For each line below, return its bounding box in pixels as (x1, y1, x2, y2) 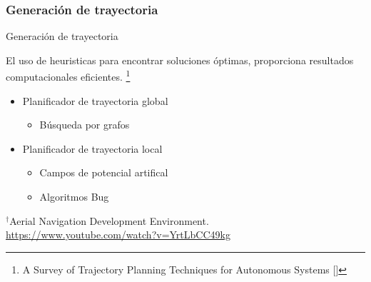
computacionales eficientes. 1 (6, 67, 131, 84)
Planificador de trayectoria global (22, 93, 168, 108)
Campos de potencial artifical (39, 165, 168, 180)
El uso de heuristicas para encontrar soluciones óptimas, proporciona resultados (6, 52, 354, 67)
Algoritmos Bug (39, 189, 109, 204)
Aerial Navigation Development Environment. (9, 213, 209, 228)
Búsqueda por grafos (39, 117, 130, 132)
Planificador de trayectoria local (22, 141, 163, 156)
